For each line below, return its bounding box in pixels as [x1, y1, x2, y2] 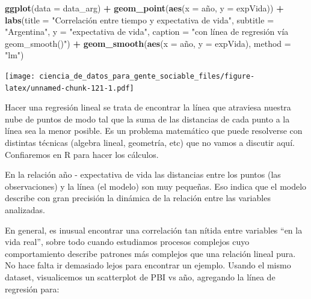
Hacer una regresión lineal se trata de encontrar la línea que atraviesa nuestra [5, 101, 291, 113]
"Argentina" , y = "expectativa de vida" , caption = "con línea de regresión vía [5, 25, 289, 38]
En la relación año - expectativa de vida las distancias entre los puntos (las [5, 168, 281, 181]
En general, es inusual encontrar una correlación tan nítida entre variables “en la [5, 223, 303, 236]
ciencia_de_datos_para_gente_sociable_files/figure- [39, 71, 255, 80]
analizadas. [5, 204, 45, 216]
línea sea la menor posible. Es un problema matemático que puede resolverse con [5, 124, 303, 137]
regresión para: [5, 282, 60, 295]
